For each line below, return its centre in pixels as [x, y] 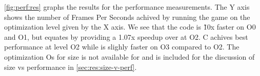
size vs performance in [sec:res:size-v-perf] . [71, 67]
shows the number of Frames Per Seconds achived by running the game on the [127, 17]
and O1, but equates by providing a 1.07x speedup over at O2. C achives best [126, 36]
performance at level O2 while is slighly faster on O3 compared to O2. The [122, 47]
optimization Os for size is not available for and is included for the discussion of [129, 56]
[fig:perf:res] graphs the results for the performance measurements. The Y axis [127, 7]
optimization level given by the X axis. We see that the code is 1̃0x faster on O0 [130, 27]
